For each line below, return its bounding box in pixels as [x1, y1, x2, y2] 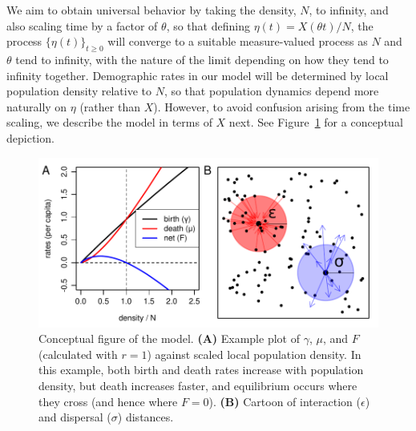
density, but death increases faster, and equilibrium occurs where [38, 377, 357, 393]
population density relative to [6, 83, 151, 99]
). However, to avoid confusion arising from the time [153, 98, 410, 115]
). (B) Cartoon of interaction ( [208, 393, 361, 409]
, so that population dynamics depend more [164, 83, 379, 99]
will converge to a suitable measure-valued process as [107, 33, 368, 50]
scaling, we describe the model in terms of [6, 114, 212, 131]
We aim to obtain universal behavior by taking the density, [6, 2, 297, 18]
